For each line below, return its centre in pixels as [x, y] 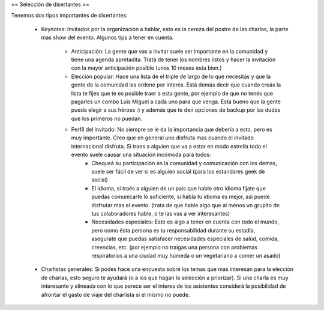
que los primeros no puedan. [106, 118]
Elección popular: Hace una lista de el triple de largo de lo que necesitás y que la [171, 76]
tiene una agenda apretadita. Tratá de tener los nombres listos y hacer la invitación [173, 59]
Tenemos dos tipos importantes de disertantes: [70, 16]
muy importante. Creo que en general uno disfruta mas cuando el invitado [163, 138]
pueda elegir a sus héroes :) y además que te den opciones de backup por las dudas [176, 110]
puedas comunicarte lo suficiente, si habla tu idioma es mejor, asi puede [181, 197]
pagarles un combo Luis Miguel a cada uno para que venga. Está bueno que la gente [176, 102]
